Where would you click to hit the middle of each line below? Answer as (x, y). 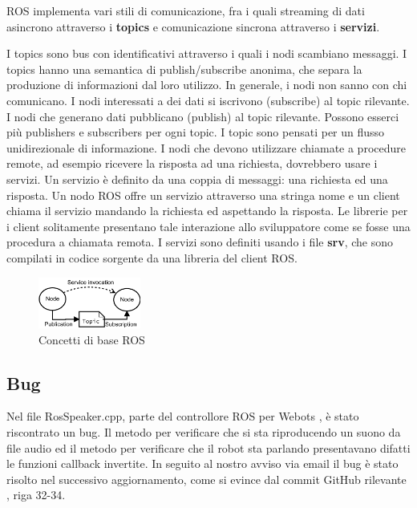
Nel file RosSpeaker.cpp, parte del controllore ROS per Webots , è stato (183, 416)
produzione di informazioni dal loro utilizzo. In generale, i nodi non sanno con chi (207, 85)
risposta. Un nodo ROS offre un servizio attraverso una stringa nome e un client (203, 195)
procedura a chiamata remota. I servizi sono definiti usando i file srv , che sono (200, 242)
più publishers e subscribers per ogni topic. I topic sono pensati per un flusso (196, 132)
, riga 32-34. (36, 495)
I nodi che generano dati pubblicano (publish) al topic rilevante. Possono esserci (203, 116)
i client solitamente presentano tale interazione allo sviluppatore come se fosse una (208, 226)
